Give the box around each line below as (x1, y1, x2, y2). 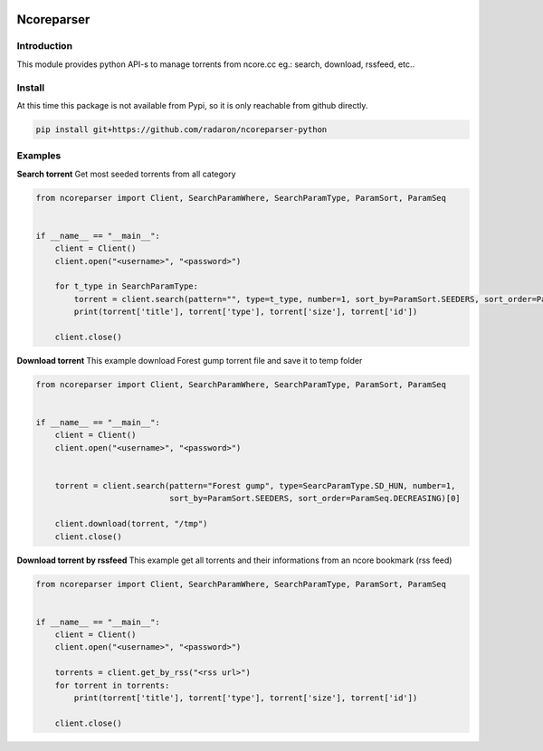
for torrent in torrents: (54, 680, 170, 690)
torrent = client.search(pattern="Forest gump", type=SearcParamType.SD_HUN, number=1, (54, 480, 456, 490)
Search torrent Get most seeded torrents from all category (16, 168, 236, 179)
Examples (16, 149, 62, 162)
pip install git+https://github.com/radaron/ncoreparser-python (35, 124, 328, 135)
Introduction (16, 40, 72, 52)
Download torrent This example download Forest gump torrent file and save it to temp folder (16, 355, 363, 366)
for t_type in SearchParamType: (54, 281, 199, 291)
